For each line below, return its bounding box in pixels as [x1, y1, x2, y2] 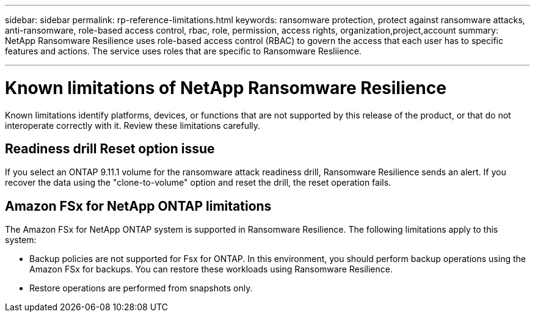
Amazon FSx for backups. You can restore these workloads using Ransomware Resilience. [29, 264, 393, 275]
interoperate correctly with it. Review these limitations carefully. [5, 120, 261, 131]
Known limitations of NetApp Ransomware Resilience [5, 77, 446, 98]
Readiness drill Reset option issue [5, 140, 215, 156]
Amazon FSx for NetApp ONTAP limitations [5, 198, 272, 214]
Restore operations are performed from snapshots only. [29, 283, 253, 294]
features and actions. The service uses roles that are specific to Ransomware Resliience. [5, 46, 362, 56]
